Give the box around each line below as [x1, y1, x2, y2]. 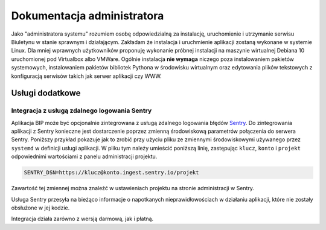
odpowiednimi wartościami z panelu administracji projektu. [11, 153, 158, 160]
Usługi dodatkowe [11, 88, 81, 98]
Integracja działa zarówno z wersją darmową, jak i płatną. [11, 215, 154, 223]
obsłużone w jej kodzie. [11, 204, 70, 211]
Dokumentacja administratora [11, 9, 164, 22]
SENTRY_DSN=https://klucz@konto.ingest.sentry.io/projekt [24, 169, 199, 176]
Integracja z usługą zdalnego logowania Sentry [11, 106, 152, 115]
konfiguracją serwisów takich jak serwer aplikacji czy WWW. [11, 72, 162, 80]
